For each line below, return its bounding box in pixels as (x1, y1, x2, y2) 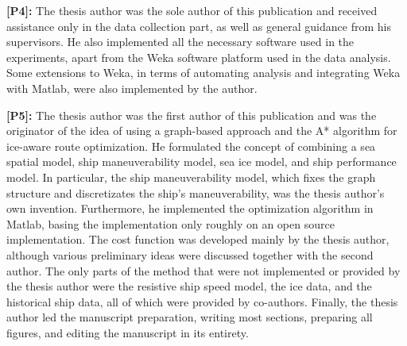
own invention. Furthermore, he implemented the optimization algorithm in (6, 200, 374, 217)
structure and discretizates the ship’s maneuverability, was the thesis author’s (6, 184, 385, 201)
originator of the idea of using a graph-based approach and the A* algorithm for (6, 122, 397, 139)
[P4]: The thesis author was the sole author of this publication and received (6, 2, 378, 18)
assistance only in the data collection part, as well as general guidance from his (6, 17, 391, 34)
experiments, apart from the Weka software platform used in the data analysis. (6, 48, 391, 65)
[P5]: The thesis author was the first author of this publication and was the (6, 106, 377, 123)
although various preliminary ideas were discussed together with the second (6, 246, 374, 263)
